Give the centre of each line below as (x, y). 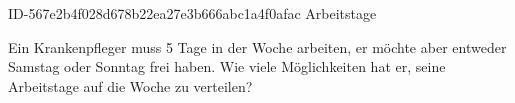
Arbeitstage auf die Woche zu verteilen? (130, 85)
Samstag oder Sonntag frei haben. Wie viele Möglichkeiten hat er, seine (227, 66)
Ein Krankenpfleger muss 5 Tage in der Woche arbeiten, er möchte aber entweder (257, 46)
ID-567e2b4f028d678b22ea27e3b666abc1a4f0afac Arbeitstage (192, 13)
